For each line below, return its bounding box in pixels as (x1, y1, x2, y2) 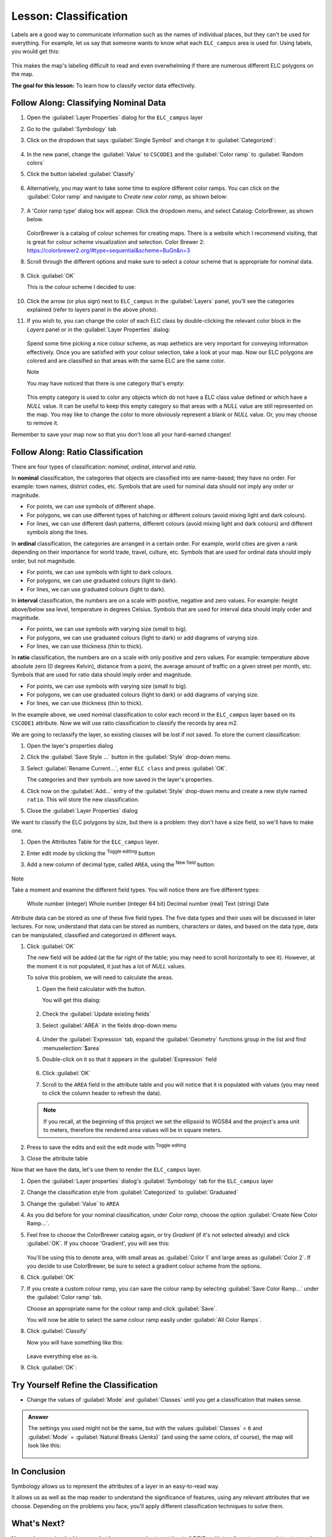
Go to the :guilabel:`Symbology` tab (26, 125, 117, 132)
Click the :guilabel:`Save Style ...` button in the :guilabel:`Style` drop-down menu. (26, 753, 232, 761)
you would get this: (11, 48, 60, 55)
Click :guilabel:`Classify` (26, 1327, 89, 1335)
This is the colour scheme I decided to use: (26, 283, 136, 291)
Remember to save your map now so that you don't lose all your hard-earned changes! (11, 430, 231, 438)
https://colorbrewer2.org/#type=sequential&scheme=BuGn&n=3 (26, 247, 191, 255)
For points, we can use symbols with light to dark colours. (26, 568, 173, 575)
